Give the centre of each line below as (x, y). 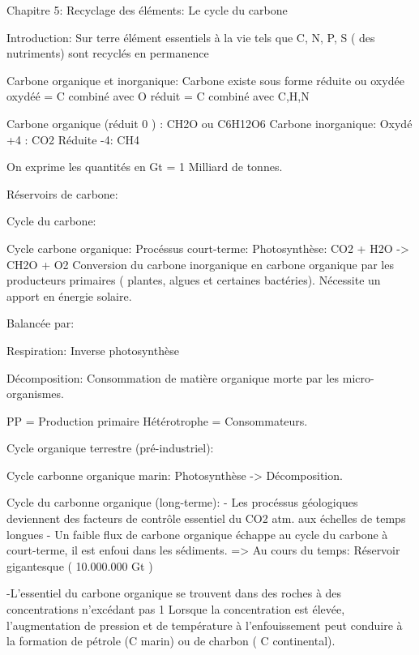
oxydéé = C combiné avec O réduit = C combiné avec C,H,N (158, 96)
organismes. (35, 394)
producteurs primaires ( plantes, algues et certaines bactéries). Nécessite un (194, 280)
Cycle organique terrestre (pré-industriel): (110, 448)
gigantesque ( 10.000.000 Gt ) (80, 565)
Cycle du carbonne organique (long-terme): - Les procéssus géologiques (182, 502)
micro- (358, 377)
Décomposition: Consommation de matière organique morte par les (173, 377)
